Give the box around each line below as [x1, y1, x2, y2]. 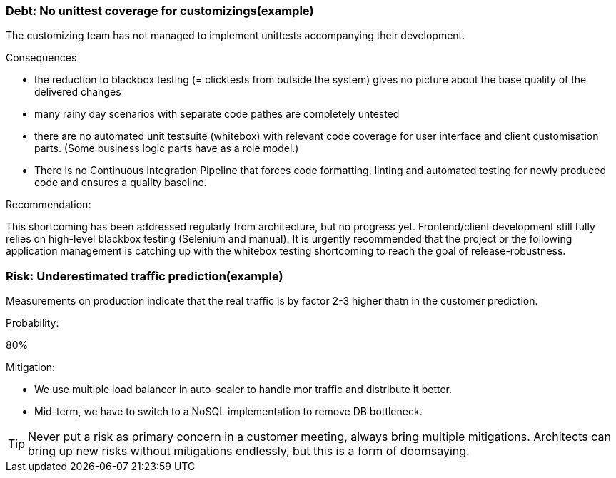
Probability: [6, 317, 59, 330]
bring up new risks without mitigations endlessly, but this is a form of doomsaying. [28, 444, 470, 459]
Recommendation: [6, 198, 91, 211]
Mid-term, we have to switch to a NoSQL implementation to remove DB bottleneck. [34, 405, 423, 418]
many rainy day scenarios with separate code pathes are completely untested [34, 108, 400, 121]
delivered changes [34, 86, 121, 98]
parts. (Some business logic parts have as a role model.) [34, 142, 299, 155]
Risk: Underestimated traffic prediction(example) [6, 268, 283, 283]
